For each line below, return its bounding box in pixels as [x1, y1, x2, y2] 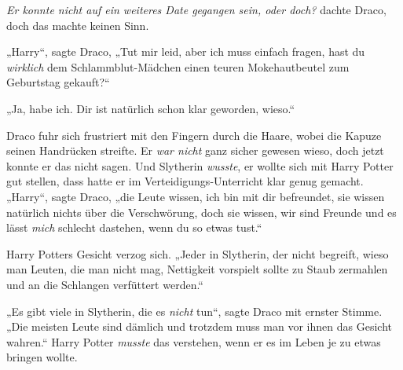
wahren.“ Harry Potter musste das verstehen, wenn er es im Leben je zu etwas [6, 333, 381, 350]
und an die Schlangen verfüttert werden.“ [6, 276, 203, 292]
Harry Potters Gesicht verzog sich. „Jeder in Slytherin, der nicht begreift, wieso [6, 245, 389, 262]
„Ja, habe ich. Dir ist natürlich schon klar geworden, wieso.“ [6, 100, 295, 116]
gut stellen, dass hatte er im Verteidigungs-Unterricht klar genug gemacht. [6, 173, 364, 189]
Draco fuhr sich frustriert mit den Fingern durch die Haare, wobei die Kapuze [6, 126, 382, 143]
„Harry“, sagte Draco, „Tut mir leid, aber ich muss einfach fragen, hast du [6, 43, 365, 60]
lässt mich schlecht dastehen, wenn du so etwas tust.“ [6, 219, 262, 236]
